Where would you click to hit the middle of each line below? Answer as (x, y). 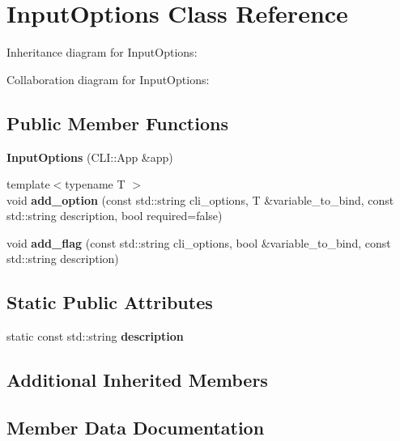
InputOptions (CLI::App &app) (90, 157)
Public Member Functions (117, 123)
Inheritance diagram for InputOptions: (102, 52)
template (28, 184)
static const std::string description (95, 336)
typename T (95, 184)
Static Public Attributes (110, 302)
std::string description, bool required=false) (115, 216)
